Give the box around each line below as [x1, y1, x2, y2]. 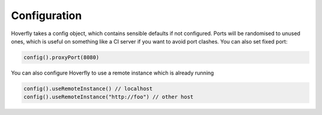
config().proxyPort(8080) [23, 54, 100, 61]
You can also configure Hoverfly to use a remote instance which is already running [11, 69, 214, 76]
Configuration [11, 9, 82, 22]
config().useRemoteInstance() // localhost [23, 85, 153, 92]
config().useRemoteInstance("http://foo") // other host [23, 94, 194, 101]
